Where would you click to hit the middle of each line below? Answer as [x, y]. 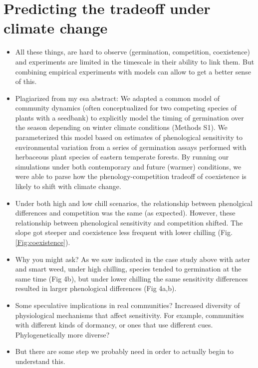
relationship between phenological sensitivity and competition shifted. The [129, 222]
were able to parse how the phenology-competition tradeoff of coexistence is [131, 176]
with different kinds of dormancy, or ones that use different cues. [114, 325]
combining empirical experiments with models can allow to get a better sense [133, 71]
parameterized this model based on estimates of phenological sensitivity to [129, 137]
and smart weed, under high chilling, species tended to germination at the [128, 269]
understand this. [40, 361]
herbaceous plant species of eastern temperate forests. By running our [122, 157]
